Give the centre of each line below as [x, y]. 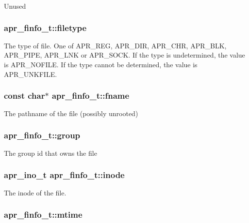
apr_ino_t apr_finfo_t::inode [64, 174]
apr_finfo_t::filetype [45, 27]
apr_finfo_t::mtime [43, 214]
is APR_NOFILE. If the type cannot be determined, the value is [101, 64]
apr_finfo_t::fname [91, 96]
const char [25, 96]
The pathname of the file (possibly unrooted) [71, 113]
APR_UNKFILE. [31, 74]
